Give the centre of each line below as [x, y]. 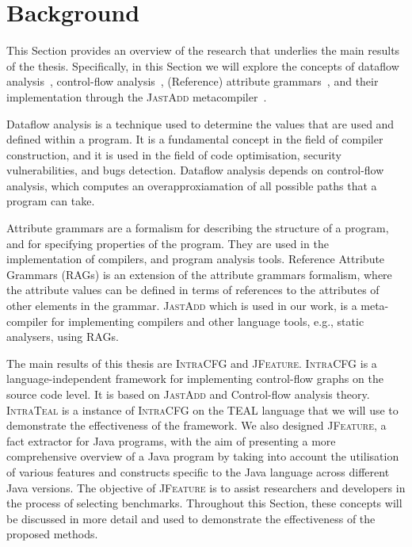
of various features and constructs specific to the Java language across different [198, 471]
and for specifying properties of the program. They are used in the [168, 243]
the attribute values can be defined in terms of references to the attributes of [193, 290]
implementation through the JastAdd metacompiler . [137, 96]
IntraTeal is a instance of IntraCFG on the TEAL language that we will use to [202, 409]
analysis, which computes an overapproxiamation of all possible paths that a [192, 185]
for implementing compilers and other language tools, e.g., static [208, 321]
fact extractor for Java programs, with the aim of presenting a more [171, 440]
